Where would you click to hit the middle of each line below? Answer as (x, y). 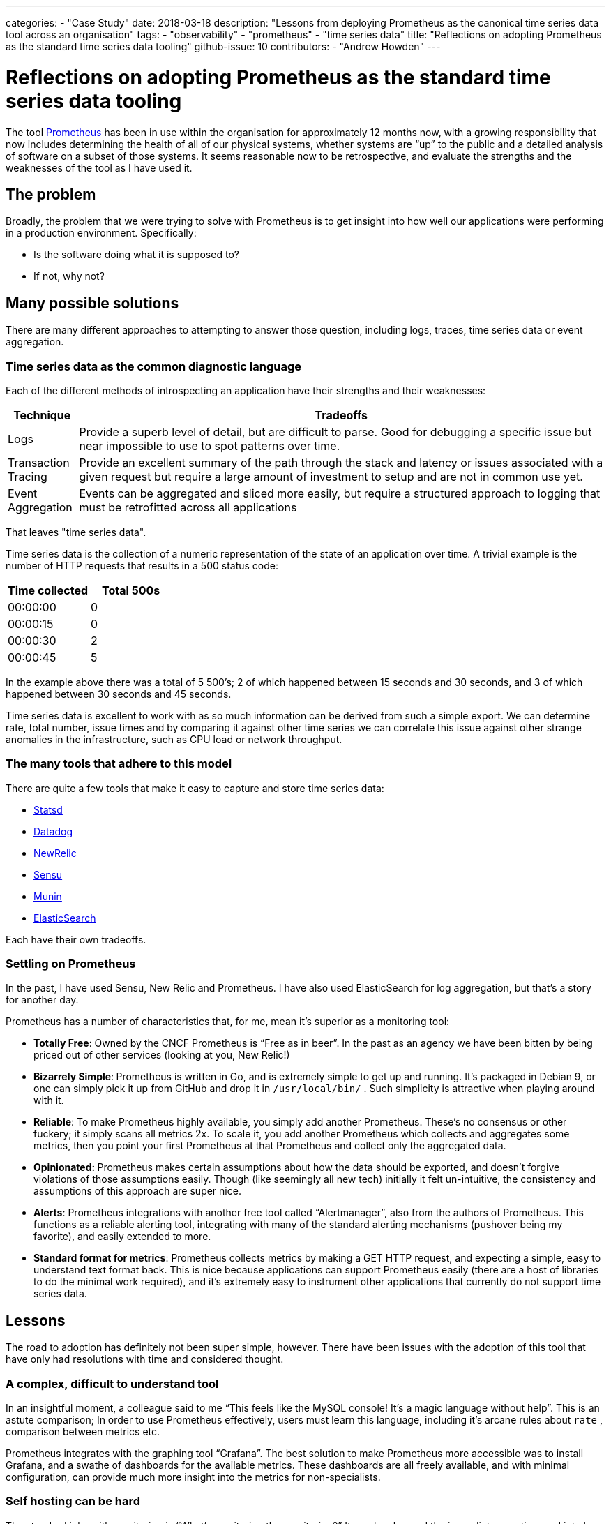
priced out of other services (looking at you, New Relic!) (162, 1055)
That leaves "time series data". (76, 532)
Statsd (48, 809)
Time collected (48, 590)
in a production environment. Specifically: (101, 233)
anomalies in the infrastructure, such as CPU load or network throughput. (174, 739)
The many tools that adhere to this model (119, 764)
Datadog (53, 831)
